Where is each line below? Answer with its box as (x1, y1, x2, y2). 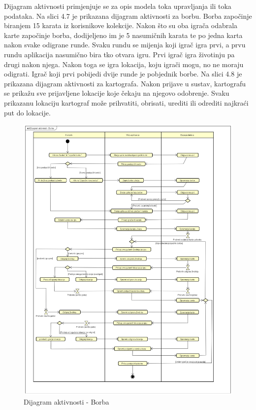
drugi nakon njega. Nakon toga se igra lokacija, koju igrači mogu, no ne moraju (4, 59, 244, 69)
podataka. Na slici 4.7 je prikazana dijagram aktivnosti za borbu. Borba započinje (4, 10, 252, 21)
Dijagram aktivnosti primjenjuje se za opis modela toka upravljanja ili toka (4, 1, 231, 11)
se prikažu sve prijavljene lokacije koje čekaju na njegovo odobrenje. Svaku (4, 88, 229, 98)
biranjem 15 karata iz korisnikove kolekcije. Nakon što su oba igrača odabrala (4, 20, 238, 31)
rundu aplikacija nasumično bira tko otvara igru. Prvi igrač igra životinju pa (4, 49, 235, 59)
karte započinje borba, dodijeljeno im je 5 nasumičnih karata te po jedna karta (4, 30, 243, 40)
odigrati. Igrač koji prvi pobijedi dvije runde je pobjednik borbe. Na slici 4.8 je (4, 69, 242, 79)
